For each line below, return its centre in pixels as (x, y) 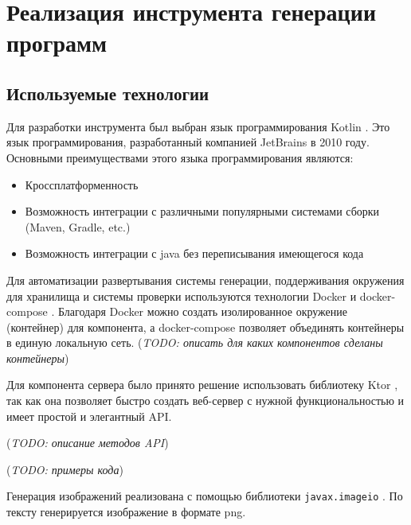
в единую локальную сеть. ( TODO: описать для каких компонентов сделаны (195, 342)
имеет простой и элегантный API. (89, 416)
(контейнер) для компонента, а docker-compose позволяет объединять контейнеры (205, 327)
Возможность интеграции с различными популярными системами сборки (202, 211)
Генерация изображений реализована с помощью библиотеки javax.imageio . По (205, 496)
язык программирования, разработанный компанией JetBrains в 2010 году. (188, 142)
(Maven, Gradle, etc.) (78, 226)
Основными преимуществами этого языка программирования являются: (180, 157)
